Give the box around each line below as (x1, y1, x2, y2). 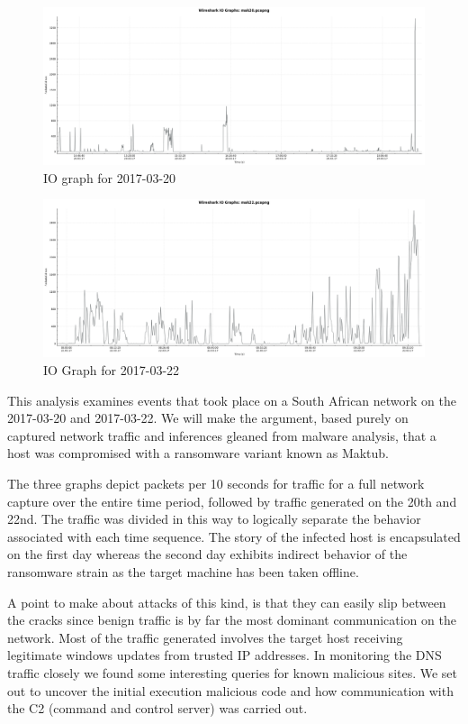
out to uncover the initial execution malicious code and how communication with (7, 681, 454, 700)
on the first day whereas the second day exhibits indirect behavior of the (7, 545, 408, 564)
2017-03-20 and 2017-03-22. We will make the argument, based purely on (7, 408, 409, 427)
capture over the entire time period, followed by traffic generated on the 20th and (7, 491, 457, 510)
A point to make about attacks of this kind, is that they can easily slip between (7, 592, 446, 611)
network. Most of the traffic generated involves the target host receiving (7, 628, 403, 646)
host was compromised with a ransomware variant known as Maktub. (7, 444, 390, 463)
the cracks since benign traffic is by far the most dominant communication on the (7, 610, 456, 629)
